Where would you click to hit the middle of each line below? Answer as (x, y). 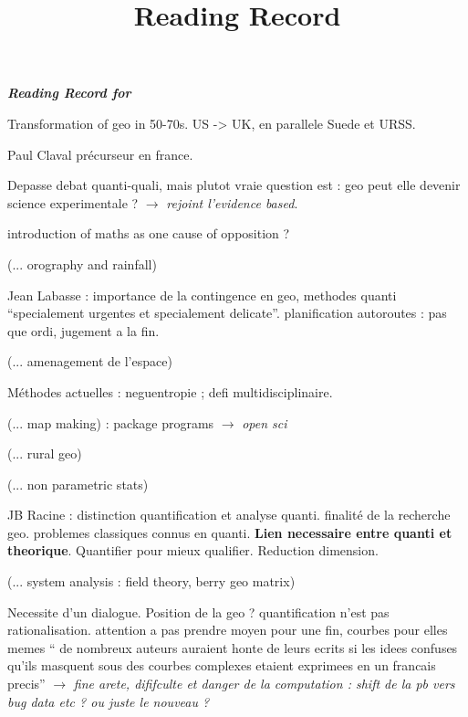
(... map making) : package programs (111, 422)
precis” (26, 684)
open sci (265, 422)
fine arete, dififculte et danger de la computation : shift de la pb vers (264, 684)
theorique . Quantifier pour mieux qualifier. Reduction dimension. (193, 550)
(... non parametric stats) (78, 484)
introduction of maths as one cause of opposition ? (149, 233)
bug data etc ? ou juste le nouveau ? (109, 701)
